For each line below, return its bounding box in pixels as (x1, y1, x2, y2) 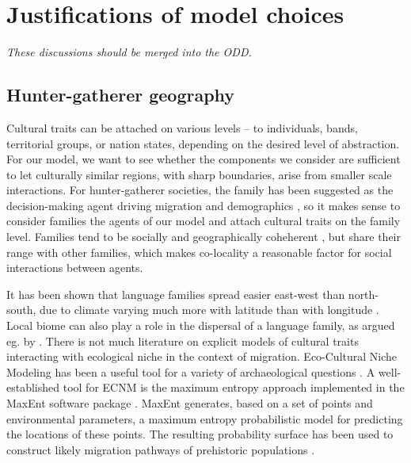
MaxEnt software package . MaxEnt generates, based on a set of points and (6, 395, 373, 411)
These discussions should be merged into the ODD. (6, 44, 252, 60)
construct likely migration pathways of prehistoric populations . (6, 441, 315, 457)
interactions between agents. (6, 259, 143, 276)
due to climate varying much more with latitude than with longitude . (40, 301, 379, 318)
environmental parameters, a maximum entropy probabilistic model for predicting (6, 410, 403, 427)
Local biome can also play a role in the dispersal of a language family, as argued (6, 317, 395, 334)
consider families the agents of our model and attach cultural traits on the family (6, 212, 401, 229)
